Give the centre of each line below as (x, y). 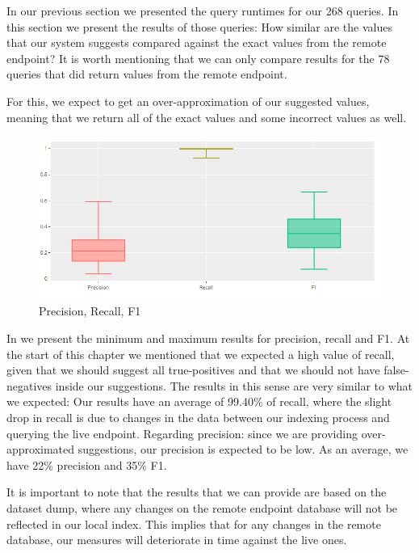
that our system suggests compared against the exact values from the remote (197, 42)
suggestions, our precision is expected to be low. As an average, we (243, 449)
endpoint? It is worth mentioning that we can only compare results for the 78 (198, 58)
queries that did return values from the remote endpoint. (147, 74)
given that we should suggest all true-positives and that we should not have (193, 370)
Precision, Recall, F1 (90, 311)
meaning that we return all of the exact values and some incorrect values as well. (207, 117)
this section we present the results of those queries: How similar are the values (199, 26)
